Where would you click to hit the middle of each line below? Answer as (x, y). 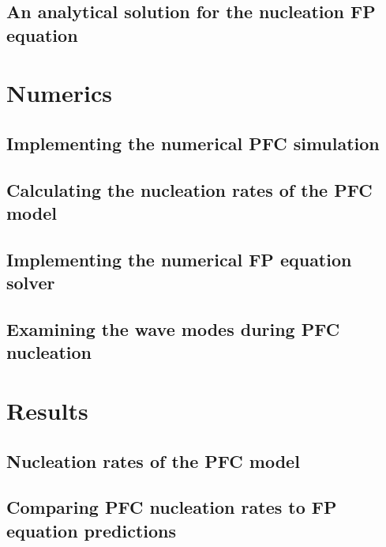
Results (47, 411)
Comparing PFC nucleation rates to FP (172, 507)
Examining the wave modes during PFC (173, 329)
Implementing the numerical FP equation (179, 259)
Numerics (59, 93)
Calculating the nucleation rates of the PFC (189, 189)
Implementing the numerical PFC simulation (193, 143)
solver (31, 283)
